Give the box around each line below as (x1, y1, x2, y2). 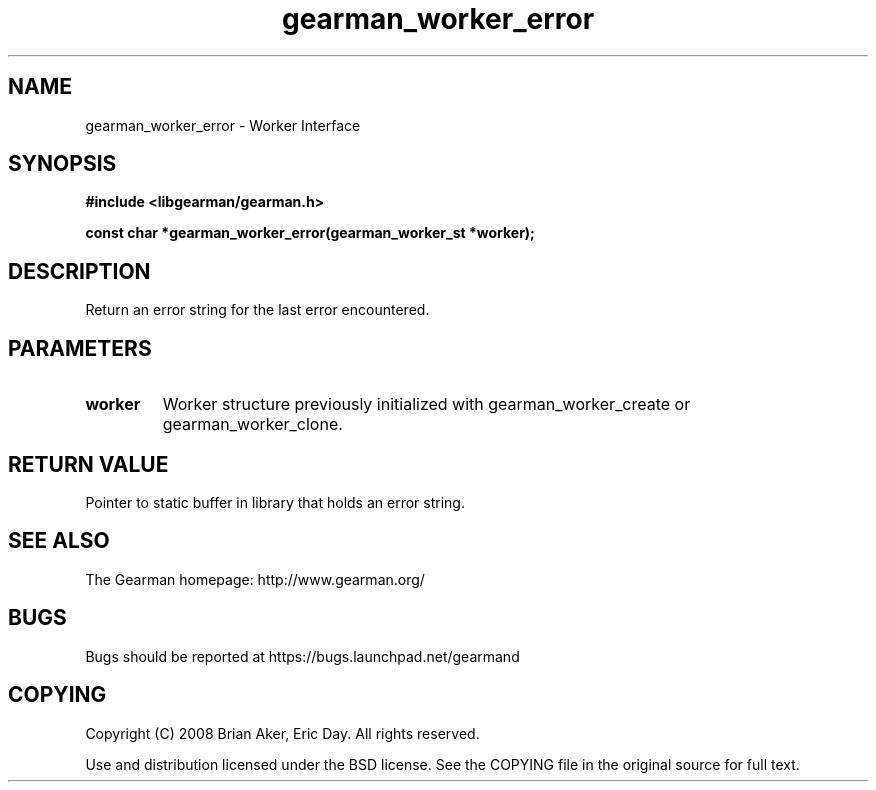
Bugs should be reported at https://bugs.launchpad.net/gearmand (85, 647, 520, 665)
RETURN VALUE (8, 451, 169, 477)
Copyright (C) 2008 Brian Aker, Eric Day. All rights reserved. (85, 724, 480, 742)
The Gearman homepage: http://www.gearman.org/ (85, 570, 425, 588)
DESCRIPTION (8, 258, 151, 284)
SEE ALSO (8, 528, 110, 554)
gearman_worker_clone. (162, 414, 343, 435)
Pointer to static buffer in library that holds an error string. (85, 493, 465, 511)
